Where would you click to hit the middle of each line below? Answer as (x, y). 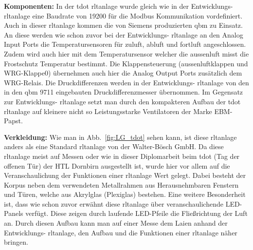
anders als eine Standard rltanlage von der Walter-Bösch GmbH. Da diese (114, 146)
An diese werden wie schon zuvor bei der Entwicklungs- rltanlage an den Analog (124, 34)
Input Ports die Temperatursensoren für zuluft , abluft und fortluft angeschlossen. (125, 44)
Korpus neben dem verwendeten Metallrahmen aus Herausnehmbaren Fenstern (121, 184)
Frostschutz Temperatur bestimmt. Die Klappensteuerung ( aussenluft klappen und (126, 63)
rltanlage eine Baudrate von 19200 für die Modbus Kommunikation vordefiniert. (123, 15)
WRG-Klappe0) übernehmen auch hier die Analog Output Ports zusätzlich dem (123, 73)
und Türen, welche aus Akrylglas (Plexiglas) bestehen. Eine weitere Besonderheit (125, 194)
